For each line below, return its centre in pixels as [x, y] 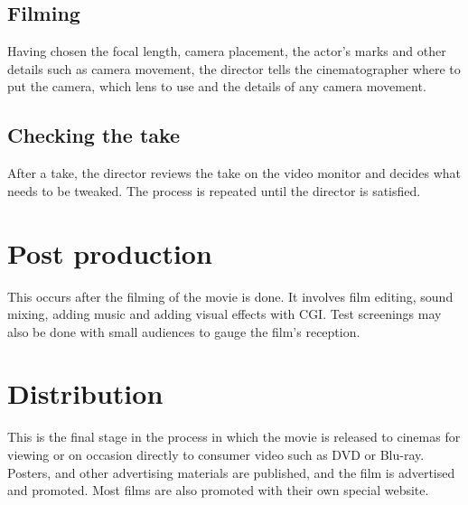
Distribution [85, 393]
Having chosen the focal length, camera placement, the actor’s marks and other [227, 51]
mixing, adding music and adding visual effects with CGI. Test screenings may [225, 314]
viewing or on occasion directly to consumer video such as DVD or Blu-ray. [216, 454]
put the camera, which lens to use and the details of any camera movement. [217, 86]
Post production [110, 252]
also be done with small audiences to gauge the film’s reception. [184, 331]
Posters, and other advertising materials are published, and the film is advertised [231, 472]
